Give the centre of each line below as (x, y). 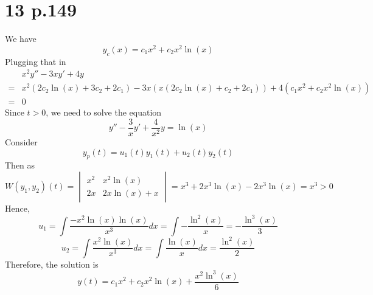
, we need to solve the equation (104, 112)
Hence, (17, 208)
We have (21, 39)
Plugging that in (36, 61)
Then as (20, 165)
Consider (21, 142)
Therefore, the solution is (52, 264)
